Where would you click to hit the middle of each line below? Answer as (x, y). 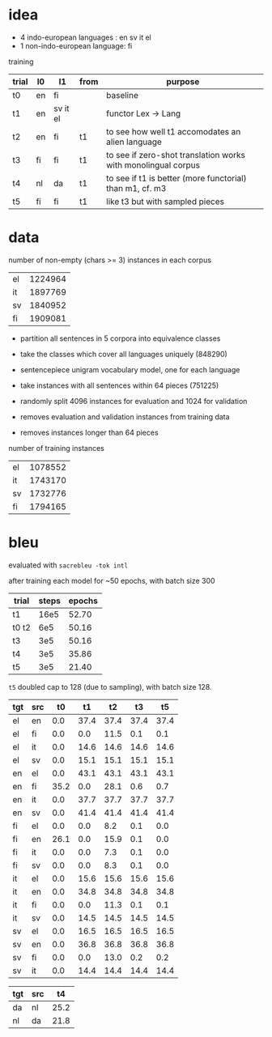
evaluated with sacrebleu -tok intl (68, 565)
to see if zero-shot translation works (176, 155)
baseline (123, 95)
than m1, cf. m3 (136, 188)
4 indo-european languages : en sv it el (85, 37)
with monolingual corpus (153, 165)
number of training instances (57, 448)
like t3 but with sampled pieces (166, 202)
